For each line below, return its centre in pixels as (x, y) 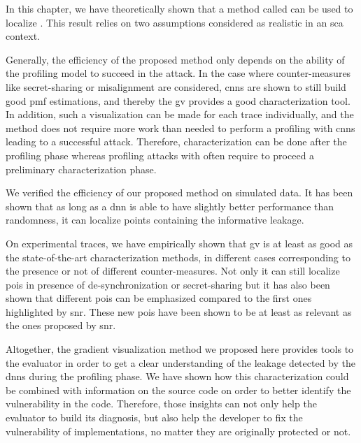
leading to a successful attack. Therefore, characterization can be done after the (176, 141)
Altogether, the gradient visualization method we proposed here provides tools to (180, 349)
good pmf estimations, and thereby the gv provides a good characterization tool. (178, 100)
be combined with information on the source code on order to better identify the (178, 390)
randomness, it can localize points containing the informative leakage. (155, 220)
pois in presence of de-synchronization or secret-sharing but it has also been (168, 284)
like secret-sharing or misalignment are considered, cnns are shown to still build (176, 86)
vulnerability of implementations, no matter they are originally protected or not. (178, 431)
